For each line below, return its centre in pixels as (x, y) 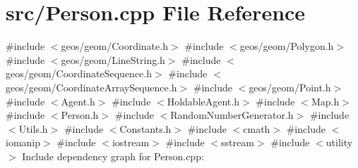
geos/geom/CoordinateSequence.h (79, 73)
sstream (238, 142)
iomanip (23, 142)
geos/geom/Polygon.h (287, 46)
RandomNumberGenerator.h (232, 115)
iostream (131, 142)
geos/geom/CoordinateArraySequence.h (91, 87)
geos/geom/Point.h (290, 87)
